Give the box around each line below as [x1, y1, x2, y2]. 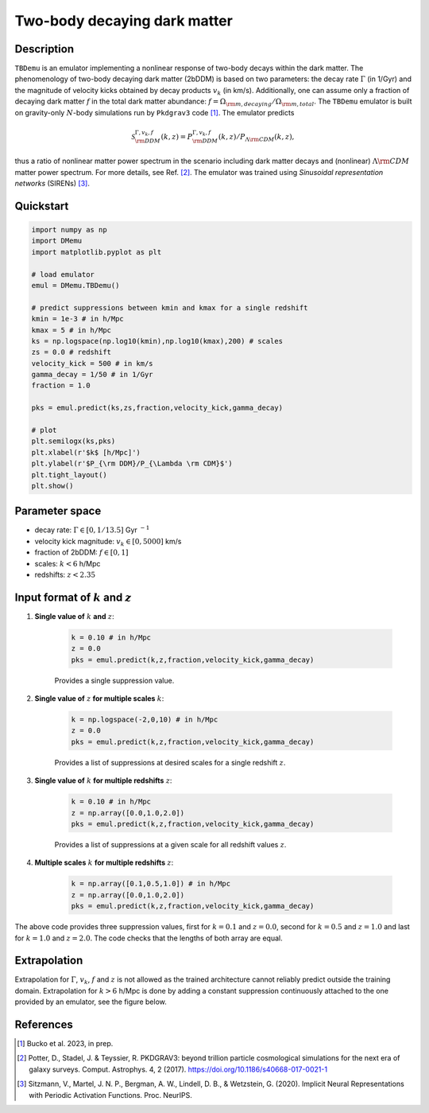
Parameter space [14, 504, 102, 518]
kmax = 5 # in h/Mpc [31, 325, 111, 334]
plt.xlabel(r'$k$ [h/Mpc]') [31, 448, 141, 457]
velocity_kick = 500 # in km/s [31, 359, 154, 368]
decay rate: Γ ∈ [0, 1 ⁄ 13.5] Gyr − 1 [34, 524, 150, 535]
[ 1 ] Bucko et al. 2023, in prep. [17, 1039, 114, 1049]
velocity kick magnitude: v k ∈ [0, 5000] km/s [34, 536, 182, 548]
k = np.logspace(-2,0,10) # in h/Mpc [71, 715, 218, 724]
